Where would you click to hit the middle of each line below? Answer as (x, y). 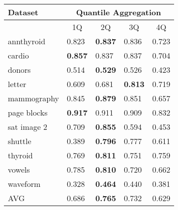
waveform (24, 184)
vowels (19, 169)
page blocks (28, 112)
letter (17, 84)
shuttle (20, 141)
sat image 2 (28, 127)
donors (19, 70)
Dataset (23, 12)
